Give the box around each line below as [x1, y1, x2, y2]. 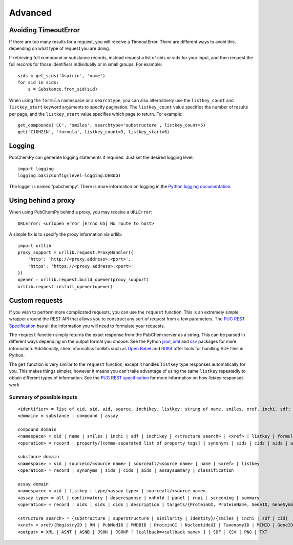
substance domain [18, 454, 59, 460]
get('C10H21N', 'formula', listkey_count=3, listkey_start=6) [18, 129, 170, 135]
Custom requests [9, 296, 63, 305]
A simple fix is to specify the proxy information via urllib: [9, 231, 122, 237]
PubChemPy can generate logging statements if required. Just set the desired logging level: [9, 154, 194, 161]
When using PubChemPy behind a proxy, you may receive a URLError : [9, 209, 152, 215]
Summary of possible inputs [9, 394, 78, 400]
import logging [18, 166, 54, 171]
